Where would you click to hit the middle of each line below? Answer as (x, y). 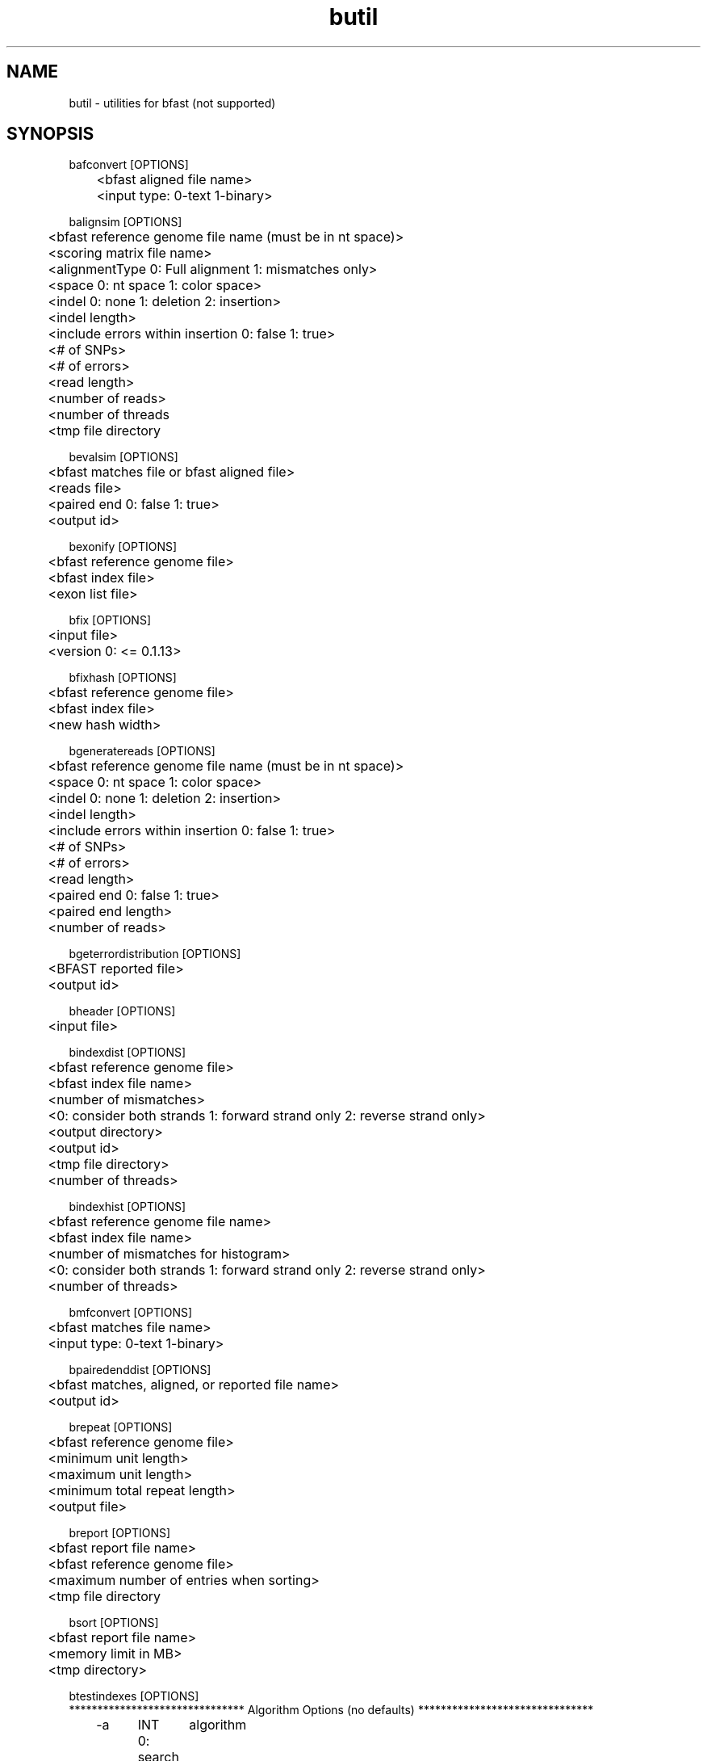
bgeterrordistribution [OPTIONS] (155, 954)
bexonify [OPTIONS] (123, 547)
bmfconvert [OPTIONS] (131, 1313)
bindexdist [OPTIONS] (128, 1053)
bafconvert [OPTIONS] (129, 165)
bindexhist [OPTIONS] (128, 1207)
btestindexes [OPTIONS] (134, 1696)
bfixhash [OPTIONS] (123, 678)
